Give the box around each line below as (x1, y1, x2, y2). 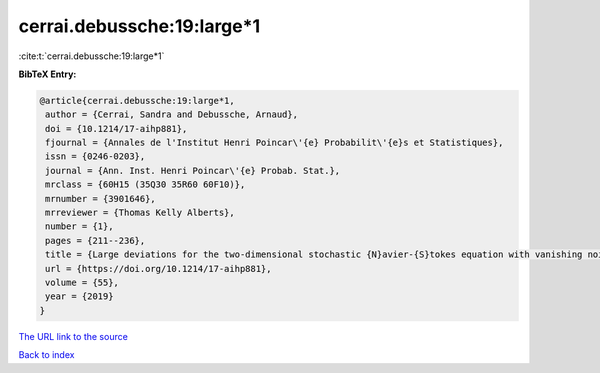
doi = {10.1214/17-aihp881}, (45, 123, 188, 134)
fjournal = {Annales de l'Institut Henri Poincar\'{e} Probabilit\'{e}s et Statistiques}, (45, 137, 504, 149)
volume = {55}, (45, 277, 120, 288)
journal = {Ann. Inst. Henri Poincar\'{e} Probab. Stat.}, (45, 165, 341, 176)
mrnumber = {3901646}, (45, 193, 157, 204)
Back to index (18, 349, 75, 361)
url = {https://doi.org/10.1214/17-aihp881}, (45, 263, 272, 274)
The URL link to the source (18, 330, 129, 342)
